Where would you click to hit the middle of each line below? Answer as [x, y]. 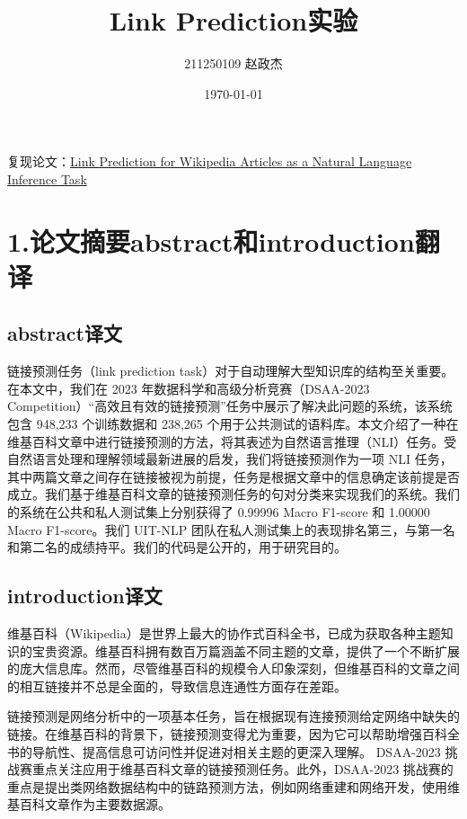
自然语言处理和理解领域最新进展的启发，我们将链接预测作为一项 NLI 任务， [230, 459]
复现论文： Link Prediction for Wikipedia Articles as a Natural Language [210, 161]
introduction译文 [85, 596]
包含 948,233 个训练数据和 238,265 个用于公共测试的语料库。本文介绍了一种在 [233, 424]
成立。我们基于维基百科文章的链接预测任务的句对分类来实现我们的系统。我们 [233, 494]
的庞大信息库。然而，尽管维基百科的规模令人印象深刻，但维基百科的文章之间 [233, 668]
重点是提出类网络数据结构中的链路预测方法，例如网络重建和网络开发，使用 [227, 786]
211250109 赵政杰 [233, 63]
